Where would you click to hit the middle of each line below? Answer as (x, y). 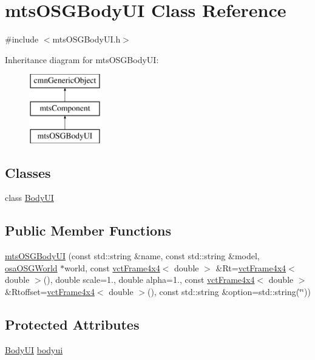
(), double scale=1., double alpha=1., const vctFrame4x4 (149, 280)
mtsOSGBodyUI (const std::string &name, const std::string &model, (132, 256)
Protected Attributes (72, 324)
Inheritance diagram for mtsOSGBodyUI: (82, 59)
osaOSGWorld (31, 267)
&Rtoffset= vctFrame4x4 (50, 292)
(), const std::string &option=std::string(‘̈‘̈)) (229, 292)
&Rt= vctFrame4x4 (251, 267)
